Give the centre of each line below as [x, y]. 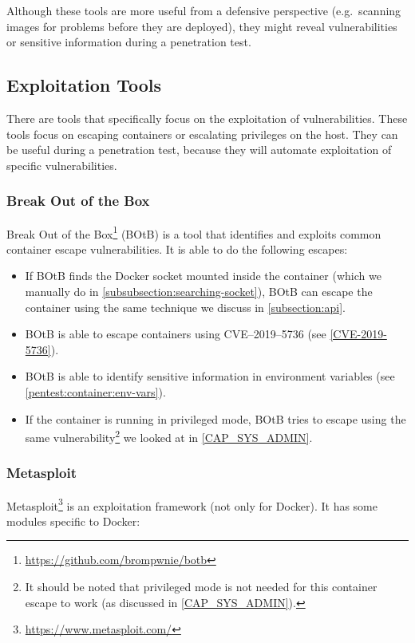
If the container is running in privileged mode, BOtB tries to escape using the [215, 418]
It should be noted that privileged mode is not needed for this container [201, 587]
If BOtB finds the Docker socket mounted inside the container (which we [203, 276]
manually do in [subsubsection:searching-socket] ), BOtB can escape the [199, 292]
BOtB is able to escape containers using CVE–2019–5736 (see [176, 334]
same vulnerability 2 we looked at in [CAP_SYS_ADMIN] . [169, 436]
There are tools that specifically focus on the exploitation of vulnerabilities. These [207, 118]
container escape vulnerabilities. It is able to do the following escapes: [177, 249]
